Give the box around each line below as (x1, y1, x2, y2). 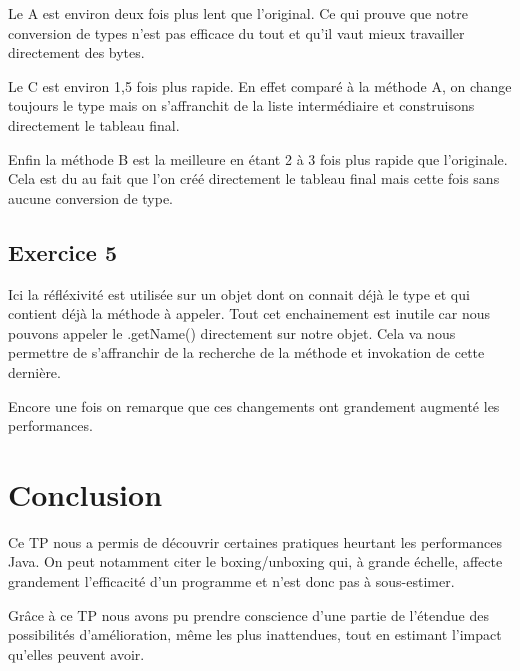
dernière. (8, 361, 61, 382)
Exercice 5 (8, 236, 117, 267)
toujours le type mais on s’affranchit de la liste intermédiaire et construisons (8, 95, 475, 116)
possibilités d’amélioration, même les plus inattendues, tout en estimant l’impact (8, 624, 502, 645)
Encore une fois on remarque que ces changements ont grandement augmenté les (8, 395, 500, 416)
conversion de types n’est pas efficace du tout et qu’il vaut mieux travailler (8, 22, 465, 43)
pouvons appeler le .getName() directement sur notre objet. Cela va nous (8, 322, 456, 343)
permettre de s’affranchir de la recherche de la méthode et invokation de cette (8, 342, 485, 363)
